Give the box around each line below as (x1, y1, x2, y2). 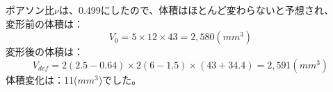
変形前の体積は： (6, 16, 83, 30)
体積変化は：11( (6, 72, 78, 86)
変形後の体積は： (6, 44, 83, 59)
